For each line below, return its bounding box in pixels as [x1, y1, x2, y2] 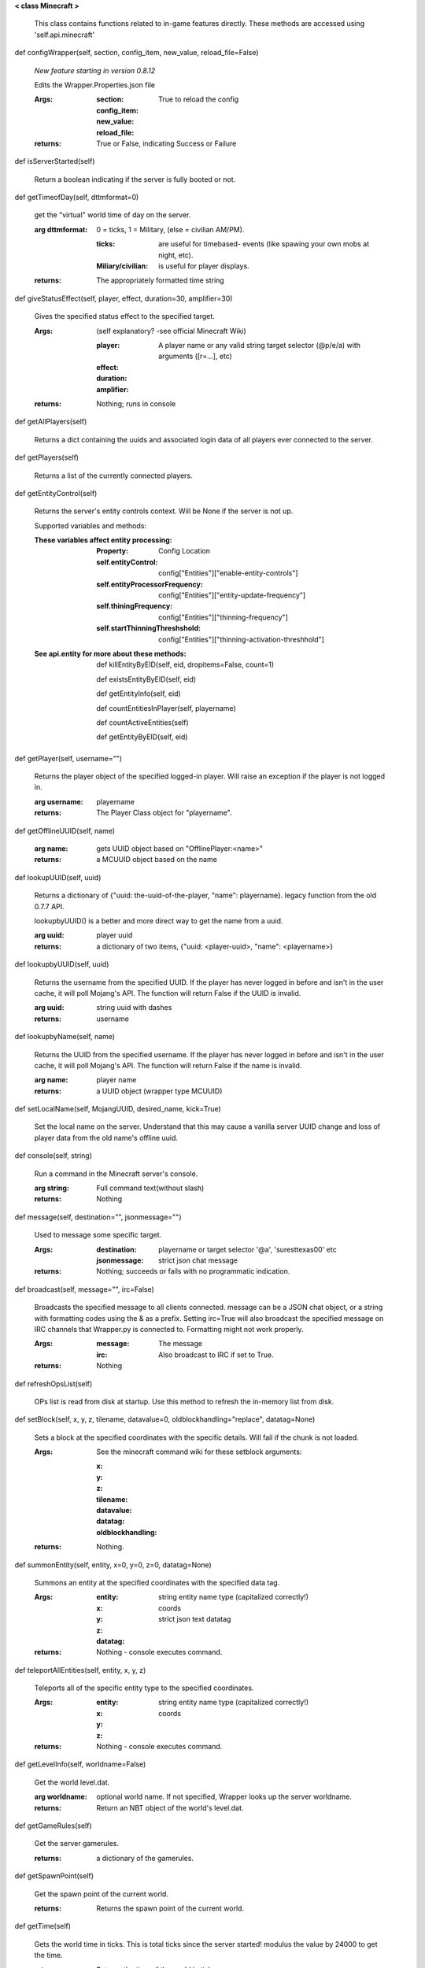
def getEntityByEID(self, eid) [96, 732, 188, 742]
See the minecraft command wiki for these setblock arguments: [96, 1447, 302, 1456]
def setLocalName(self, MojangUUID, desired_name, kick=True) [14, 1104, 222, 1114]
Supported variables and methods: [34, 520, 147, 531]
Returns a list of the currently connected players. [34, 471, 193, 480]
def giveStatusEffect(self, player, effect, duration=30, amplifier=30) [14, 294, 233, 303]
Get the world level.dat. [34, 1777, 110, 1787]
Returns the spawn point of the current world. [96, 1903, 244, 1913]
